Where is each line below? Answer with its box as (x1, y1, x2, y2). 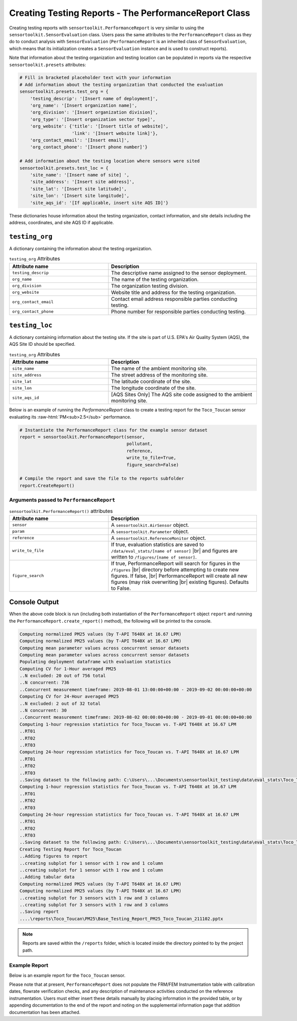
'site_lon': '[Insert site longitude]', (30, 193, 130, 198)
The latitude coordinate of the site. (111, 378, 192, 385)
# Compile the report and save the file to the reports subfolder (19, 476, 184, 481)
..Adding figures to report (19, 853, 88, 859)
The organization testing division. (111, 282, 189, 289)
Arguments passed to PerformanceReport (9, 497, 116, 504)
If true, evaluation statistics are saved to (111, 541, 204, 548)
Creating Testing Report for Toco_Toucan (19, 846, 122, 852)
